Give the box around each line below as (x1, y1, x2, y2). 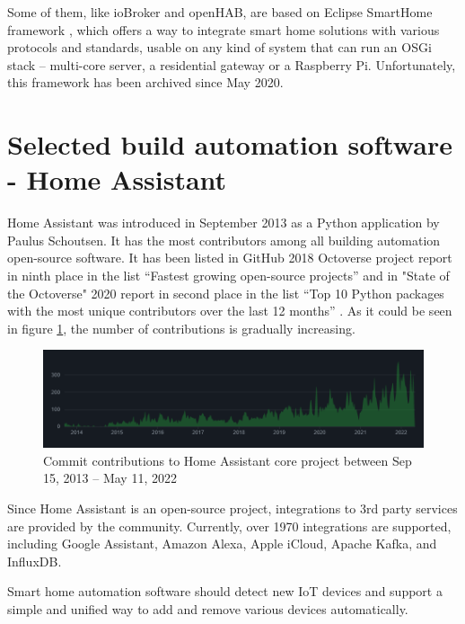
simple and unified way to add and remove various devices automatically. (7, 600, 408, 619)
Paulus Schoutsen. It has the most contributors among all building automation (7, 230, 441, 249)
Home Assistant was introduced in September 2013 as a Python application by (7, 213, 440, 232)
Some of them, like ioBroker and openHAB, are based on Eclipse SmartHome (7, 3, 433, 21)
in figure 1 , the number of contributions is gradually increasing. (7, 318, 355, 337)
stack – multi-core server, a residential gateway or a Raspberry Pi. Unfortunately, (7, 55, 456, 74)
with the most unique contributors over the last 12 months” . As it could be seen (7, 301, 452, 320)
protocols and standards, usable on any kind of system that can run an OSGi (7, 38, 432, 57)
